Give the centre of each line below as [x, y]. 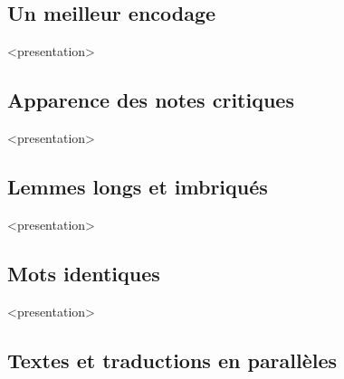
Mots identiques [84, 273]
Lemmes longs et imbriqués [138, 186]
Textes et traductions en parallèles [172, 360]
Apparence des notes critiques [151, 100]
